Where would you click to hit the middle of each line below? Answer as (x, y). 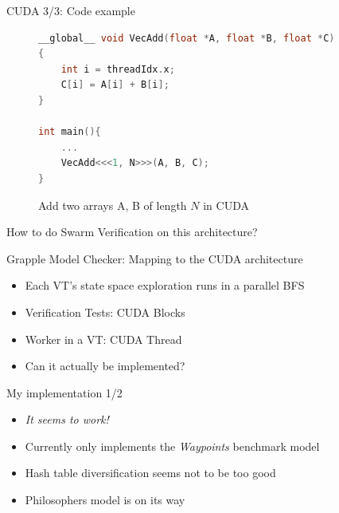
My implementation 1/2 (64, 392)
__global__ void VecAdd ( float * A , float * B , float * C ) (187, 38)
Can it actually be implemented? (105, 366)
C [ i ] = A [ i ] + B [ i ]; (115, 85)
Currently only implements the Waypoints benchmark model (172, 446)
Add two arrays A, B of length (113, 205)
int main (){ (70, 132)
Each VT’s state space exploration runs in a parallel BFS (165, 285)
